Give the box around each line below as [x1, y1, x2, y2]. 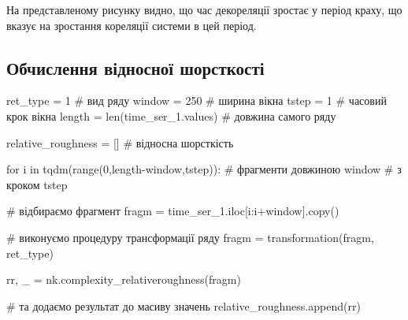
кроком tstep [6, 176, 68, 192]
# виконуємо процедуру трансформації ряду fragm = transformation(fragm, [6, 229, 374, 245]
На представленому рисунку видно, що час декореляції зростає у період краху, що [6, 2, 402, 17]
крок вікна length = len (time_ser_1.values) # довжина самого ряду [6, 107, 336, 124]
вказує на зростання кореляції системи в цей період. [6, 17, 257, 33]
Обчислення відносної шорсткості [6, 55, 265, 80]
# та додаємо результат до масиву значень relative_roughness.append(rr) [6, 297, 361, 314]
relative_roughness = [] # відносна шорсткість [6, 134, 234, 151]
